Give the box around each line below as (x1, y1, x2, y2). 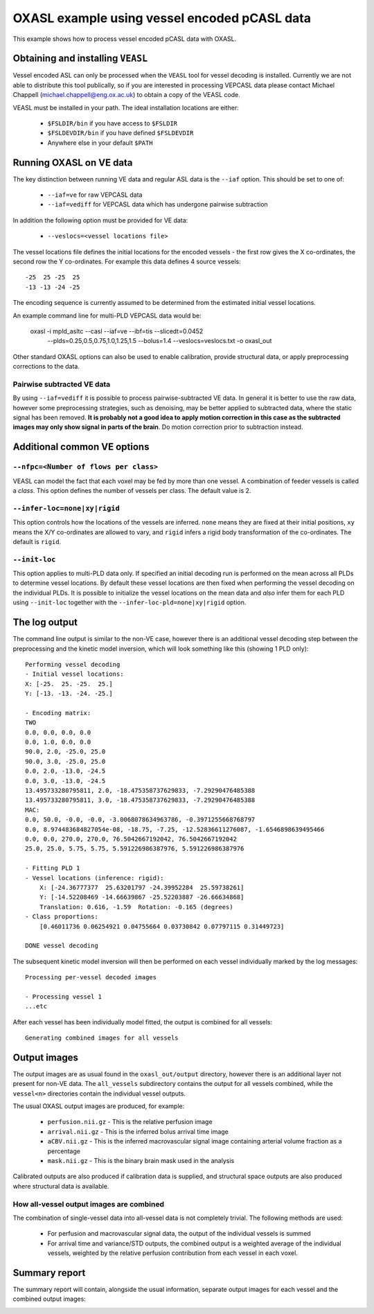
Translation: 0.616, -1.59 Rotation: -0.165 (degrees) (39, 903, 233, 911)
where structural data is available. (12, 1182, 109, 1190)
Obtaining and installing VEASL (12, 53, 148, 64)
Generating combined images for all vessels (25, 1034, 179, 1042)
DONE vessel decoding (25, 942, 98, 949)
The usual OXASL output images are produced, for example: (12, 1102, 185, 1110)
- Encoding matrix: (25, 709, 91, 717)
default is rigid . (12, 537, 62, 545)
